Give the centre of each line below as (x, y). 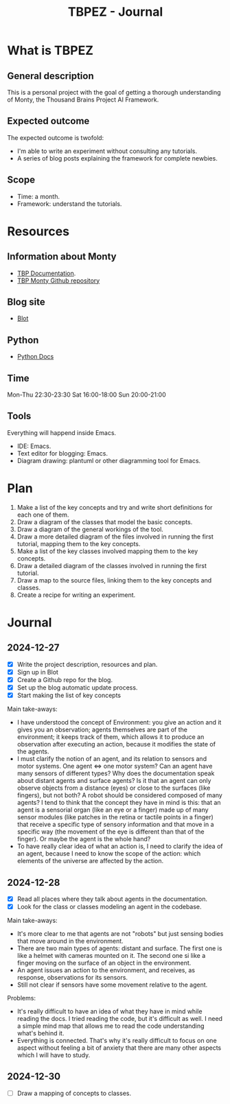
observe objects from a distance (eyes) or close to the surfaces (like (114, 788)
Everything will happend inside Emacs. (62, 432)
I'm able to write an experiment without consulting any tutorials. (107, 151)
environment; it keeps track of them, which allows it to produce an (111, 737)
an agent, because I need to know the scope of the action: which (109, 854)
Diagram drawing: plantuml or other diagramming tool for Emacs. (109, 460)
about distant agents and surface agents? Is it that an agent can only (114, 781)
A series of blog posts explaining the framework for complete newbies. (117, 158)
